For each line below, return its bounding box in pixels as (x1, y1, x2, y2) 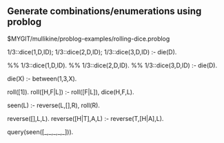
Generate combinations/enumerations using (7, 5, 202, 17)
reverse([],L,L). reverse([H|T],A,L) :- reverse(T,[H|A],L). (7, 114, 164, 122)
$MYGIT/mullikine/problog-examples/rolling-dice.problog (7, 34, 170, 43)
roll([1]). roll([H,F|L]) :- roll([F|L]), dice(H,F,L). (7, 87, 134, 96)
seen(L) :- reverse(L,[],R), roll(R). (7, 101, 100, 109)
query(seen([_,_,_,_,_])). (7, 127, 74, 136)
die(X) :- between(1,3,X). (7, 74, 77, 82)
